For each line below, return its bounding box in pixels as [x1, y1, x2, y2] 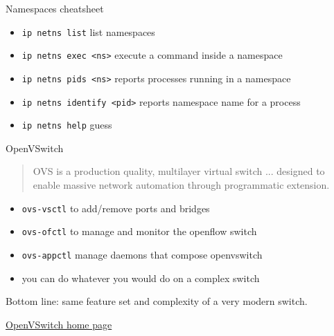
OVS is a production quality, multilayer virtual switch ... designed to [33, 164, 325, 178]
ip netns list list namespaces [21, 24, 155, 39]
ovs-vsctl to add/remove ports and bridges [21, 200, 210, 215]
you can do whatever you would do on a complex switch [21, 270, 260, 285]
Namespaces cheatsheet [6, 1, 104, 15]
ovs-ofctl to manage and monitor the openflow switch [21, 224, 257, 239]
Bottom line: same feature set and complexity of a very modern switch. [6, 294, 308, 308]
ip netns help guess [21, 118, 112, 132]
